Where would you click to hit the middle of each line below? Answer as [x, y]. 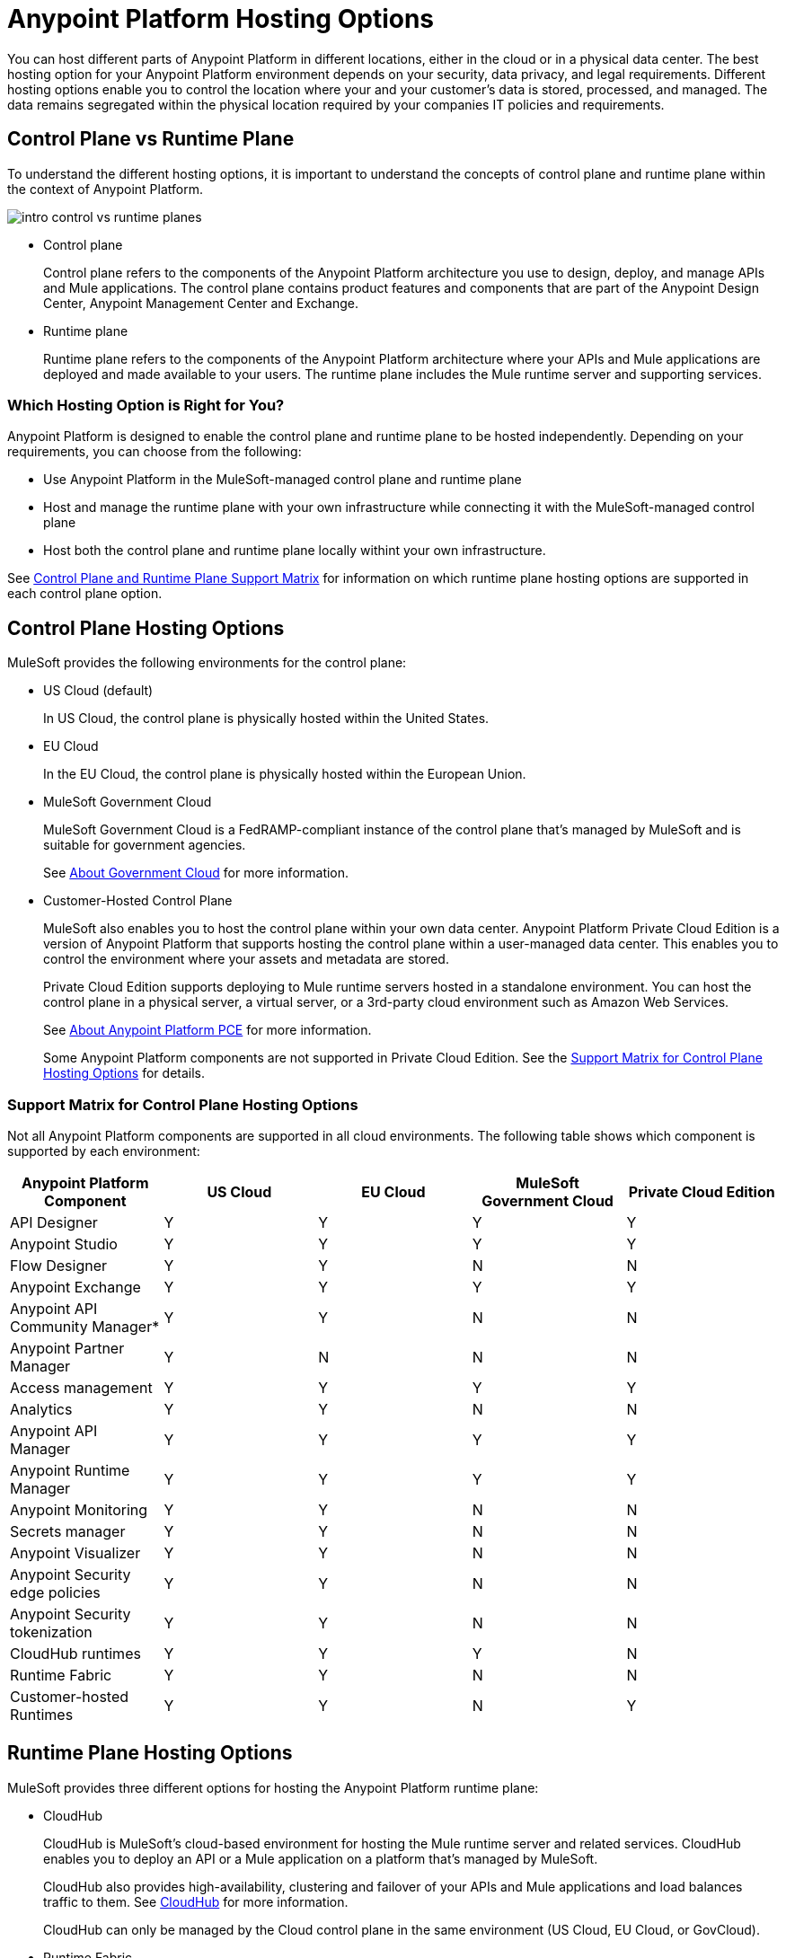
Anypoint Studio [64, 1244]
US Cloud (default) [98, 691]
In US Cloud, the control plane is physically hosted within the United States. [266, 719]
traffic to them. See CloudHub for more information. [196, 1901]
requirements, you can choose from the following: [155, 452]
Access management [81, 1387]
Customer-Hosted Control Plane [138, 901]
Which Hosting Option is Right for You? [146, 405]
